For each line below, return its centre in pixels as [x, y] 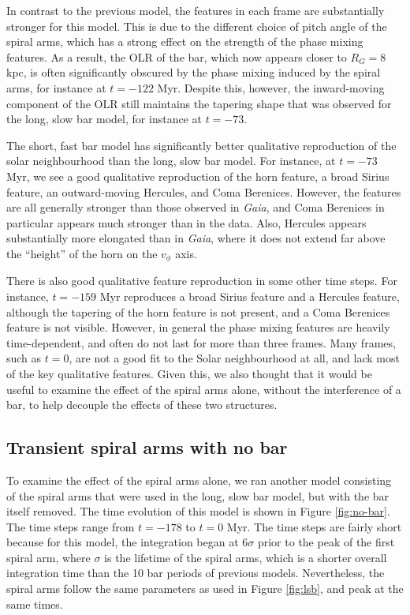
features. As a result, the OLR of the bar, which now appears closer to [177, 56]
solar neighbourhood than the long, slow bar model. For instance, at [171, 161]
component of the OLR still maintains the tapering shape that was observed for [199, 103]
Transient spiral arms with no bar [147, 447]
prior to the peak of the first [326, 542]
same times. [35, 604]
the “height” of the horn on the [82, 253]
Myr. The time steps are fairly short [314, 526]
